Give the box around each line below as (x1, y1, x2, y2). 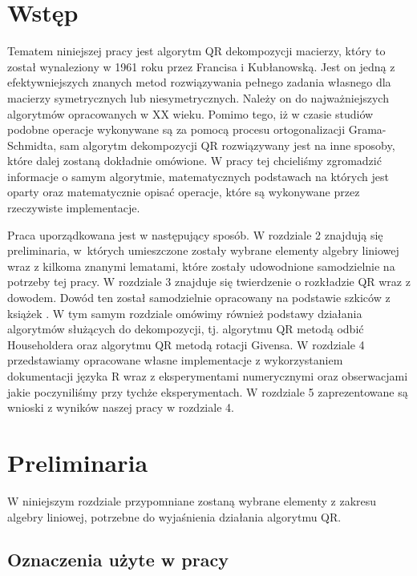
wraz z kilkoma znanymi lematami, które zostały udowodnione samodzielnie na (7, 257, 395, 274)
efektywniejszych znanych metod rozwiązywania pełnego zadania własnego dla (7, 74, 391, 91)
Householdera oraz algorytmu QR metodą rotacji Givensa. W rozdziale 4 (7, 336, 365, 352)
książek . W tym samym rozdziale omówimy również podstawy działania (7, 304, 362, 321)
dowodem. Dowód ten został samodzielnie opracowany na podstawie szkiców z (7, 289, 391, 306)
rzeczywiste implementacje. (7, 199, 140, 216)
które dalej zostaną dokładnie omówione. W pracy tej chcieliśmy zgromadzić (7, 152, 382, 169)
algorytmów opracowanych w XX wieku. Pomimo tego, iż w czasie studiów (7, 105, 374, 122)
